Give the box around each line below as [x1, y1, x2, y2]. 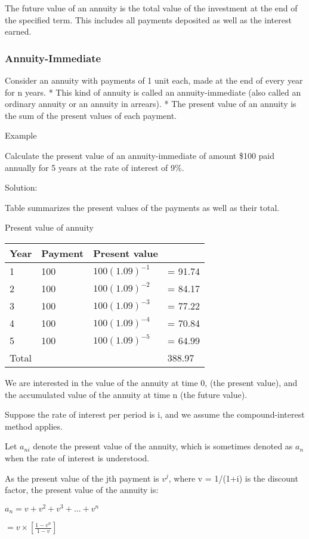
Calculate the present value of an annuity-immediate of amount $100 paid [5, 149, 275, 161]
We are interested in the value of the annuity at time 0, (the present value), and [5, 376, 298, 388]
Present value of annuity [5, 221, 94, 234]
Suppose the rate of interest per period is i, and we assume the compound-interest [5, 408, 305, 421]
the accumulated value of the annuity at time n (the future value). [5, 388, 248, 400]
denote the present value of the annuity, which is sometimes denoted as [33, 440, 293, 452]
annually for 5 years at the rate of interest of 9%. [5, 161, 184, 173]
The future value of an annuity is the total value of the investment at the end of [5, 2, 298, 14]
